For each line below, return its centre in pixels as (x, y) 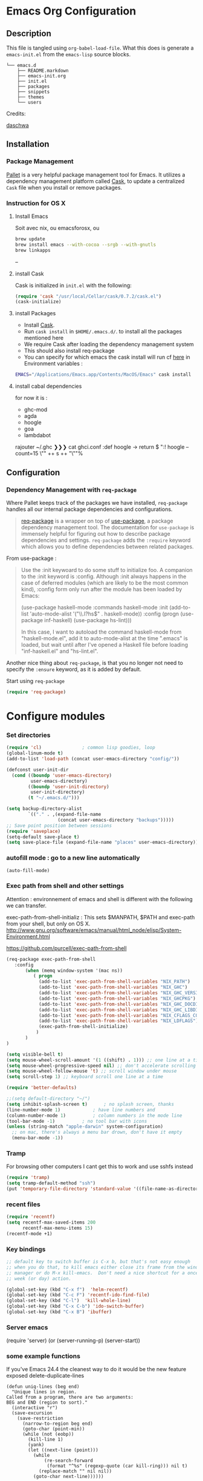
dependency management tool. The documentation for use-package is (108, 527)
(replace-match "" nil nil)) (75, 1471)
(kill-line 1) (46, 1440)
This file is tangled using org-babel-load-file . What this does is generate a (100, 48)
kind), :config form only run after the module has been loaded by (101, 589)
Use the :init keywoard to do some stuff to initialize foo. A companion (107, 570)
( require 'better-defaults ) (42, 1088)
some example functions (43, 1356)
